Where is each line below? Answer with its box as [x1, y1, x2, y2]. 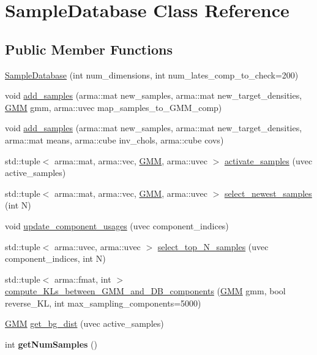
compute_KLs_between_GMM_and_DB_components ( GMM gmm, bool [5, 284, 286, 297]
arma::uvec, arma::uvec [54, 240, 141, 253]
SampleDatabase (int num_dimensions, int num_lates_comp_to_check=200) [5, 68, 299, 81]
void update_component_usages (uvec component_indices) [5, 219, 229, 232]
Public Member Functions [5, 39, 173, 58]
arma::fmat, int [54, 272, 111, 285]
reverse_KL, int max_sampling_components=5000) [5, 296, 201, 309]
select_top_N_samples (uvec [157, 240, 269, 253]
